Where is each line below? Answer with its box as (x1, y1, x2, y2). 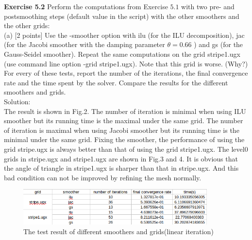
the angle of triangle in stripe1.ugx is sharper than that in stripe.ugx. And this (4, 163, 239, 173)
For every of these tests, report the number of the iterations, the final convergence (4, 68, 248, 78)
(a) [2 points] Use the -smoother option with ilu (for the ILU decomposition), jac (4, 30, 245, 40)
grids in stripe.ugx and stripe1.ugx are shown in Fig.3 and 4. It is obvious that (4, 153, 238, 163)
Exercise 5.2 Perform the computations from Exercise (4, 1, 168, 11)
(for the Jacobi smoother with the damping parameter (4, 39, 165, 49)
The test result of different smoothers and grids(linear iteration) (23, 226, 214, 236)
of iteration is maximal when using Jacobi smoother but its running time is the (4, 125, 239, 135)
